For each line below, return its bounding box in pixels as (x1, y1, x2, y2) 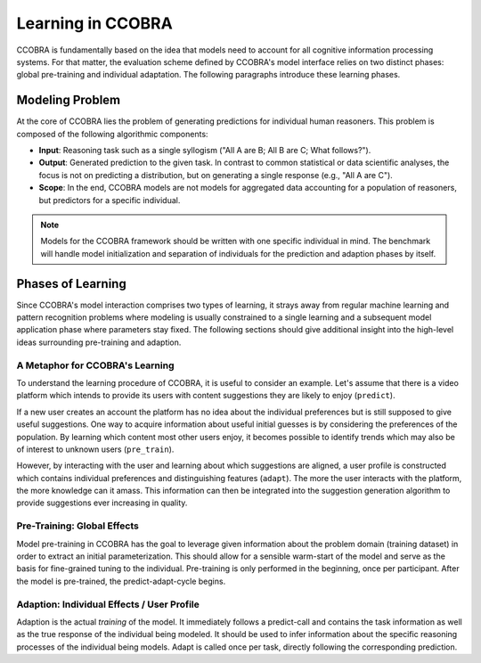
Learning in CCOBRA (16, 13, 173, 33)
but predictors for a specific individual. (38, 194, 181, 205)
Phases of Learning (16, 276, 126, 291)
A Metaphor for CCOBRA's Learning (16, 359, 175, 372)
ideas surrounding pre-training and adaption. (16, 337, 182, 348)
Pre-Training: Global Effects (16, 520, 140, 532)
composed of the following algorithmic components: (16, 128, 208, 139)
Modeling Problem (16, 93, 121, 108)
